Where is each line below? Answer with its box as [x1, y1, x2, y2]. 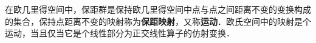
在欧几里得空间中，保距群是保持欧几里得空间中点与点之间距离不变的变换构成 [5, 3, 311, 15]
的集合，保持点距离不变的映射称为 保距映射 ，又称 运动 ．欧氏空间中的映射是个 [5, 15, 311, 27]
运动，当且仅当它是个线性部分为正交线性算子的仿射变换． [5, 27, 235, 39]
